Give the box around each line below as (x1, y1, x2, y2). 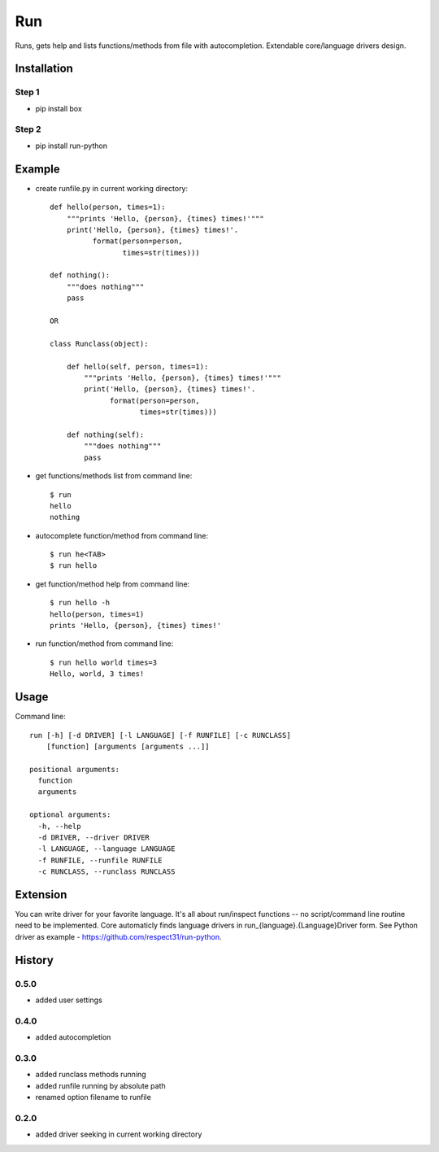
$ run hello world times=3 (50, 657, 158, 667)
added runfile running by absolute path (35, 1080, 166, 1090)
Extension (15, 888, 67, 901)
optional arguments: (29, 810, 111, 819)
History (15, 953, 54, 967)
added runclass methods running (35, 1070, 146, 1080)
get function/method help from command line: (35, 578, 190, 589)
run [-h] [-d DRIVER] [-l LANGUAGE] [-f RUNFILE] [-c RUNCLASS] (29, 731, 292, 740)
